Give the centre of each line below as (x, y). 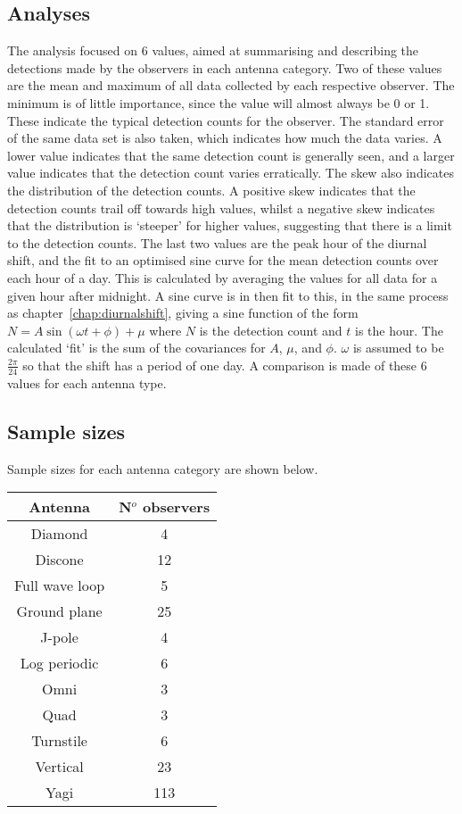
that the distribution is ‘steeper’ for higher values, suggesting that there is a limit (230, 225)
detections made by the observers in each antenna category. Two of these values (225, 67)
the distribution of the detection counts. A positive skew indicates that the (211, 190)
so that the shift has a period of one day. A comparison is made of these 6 (225, 365)
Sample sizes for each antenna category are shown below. (163, 468)
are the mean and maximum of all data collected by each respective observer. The (231, 85)
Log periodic (59, 663)
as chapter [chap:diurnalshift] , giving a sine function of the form (183, 313)
